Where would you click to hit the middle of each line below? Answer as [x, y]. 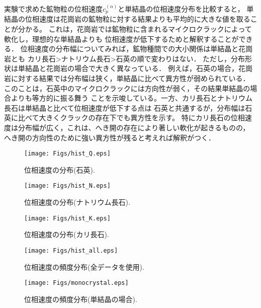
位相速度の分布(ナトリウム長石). [77, 202]
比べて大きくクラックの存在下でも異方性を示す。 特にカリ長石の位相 [131, 118]
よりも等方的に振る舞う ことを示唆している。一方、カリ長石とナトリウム [132, 98]
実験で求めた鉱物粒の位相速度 [53, 9]
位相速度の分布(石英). [60, 169]
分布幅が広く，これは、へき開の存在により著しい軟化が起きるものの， [134, 127]
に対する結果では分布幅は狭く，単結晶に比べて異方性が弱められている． [130, 78]
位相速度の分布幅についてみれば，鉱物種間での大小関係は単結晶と [129, 49]
